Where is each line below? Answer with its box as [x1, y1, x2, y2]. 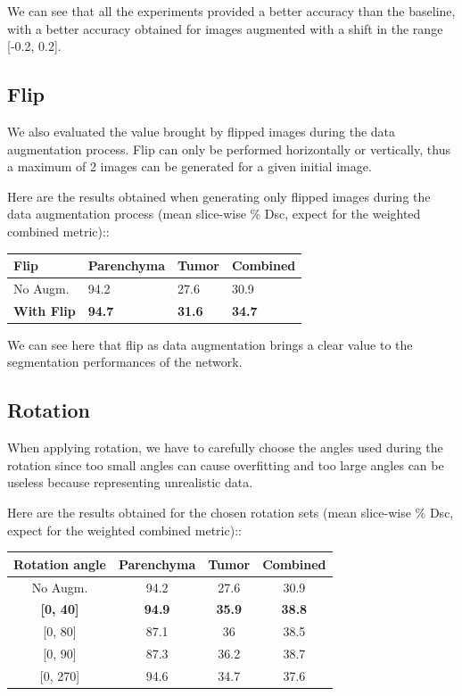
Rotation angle [13, 554, 106, 573]
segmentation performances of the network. [7, 352, 243, 371]
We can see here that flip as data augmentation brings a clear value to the [7, 335, 413, 353]
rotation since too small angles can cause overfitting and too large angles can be [7, 455, 444, 474]
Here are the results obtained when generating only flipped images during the [7, 186, 431, 205]
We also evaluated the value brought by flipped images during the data [7, 121, 396, 140]
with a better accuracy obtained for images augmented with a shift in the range [7, 19, 443, 37]
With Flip [13, 301, 76, 319]
